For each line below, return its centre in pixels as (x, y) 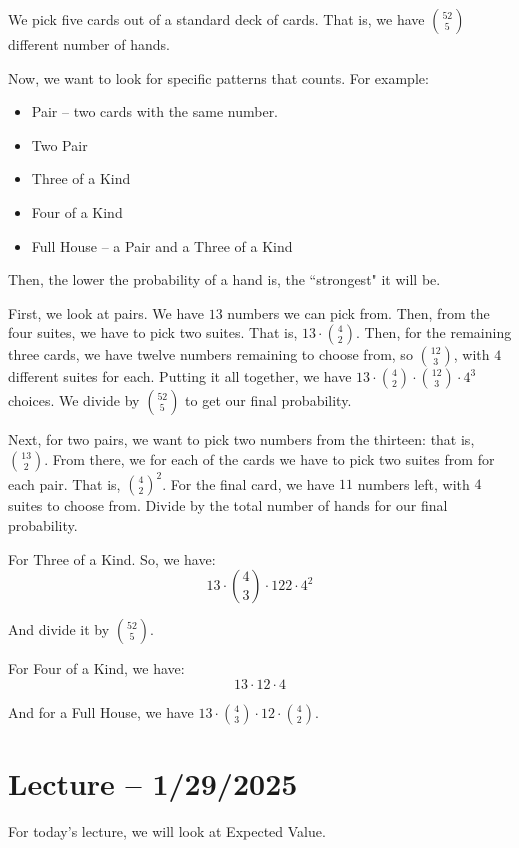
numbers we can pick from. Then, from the (358, 312)
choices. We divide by (74, 400)
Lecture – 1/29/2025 (153, 783)
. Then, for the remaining (433, 332)
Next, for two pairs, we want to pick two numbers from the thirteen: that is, (241, 439)
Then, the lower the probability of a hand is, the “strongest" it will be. (224, 279)
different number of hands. (89, 44)
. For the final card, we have (248, 483)
